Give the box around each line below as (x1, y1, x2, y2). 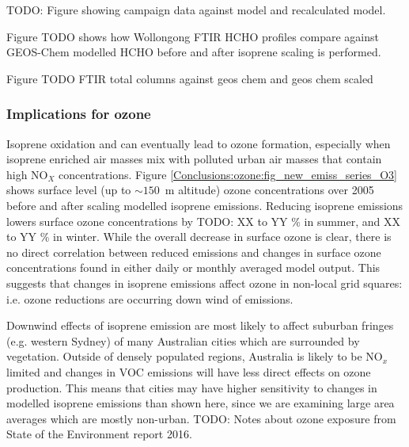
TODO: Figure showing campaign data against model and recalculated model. (6, 2, 386, 17)
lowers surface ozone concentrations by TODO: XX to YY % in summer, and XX (6, 212, 400, 229)
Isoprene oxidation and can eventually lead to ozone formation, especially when (6, 135, 391, 151)
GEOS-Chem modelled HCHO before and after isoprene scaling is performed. (6, 44, 381, 60)
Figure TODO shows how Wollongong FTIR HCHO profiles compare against (6, 28, 379, 44)
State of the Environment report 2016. (6, 426, 192, 442)
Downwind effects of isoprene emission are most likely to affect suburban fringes (6, 317, 394, 334)
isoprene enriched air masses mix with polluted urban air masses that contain (6, 151, 382, 167)
